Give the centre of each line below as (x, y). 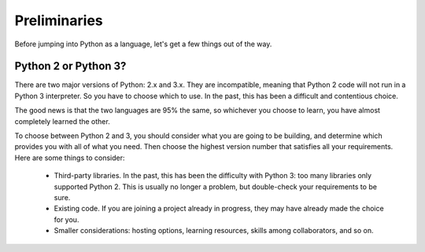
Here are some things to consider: (70, 158)
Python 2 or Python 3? (70, 66)
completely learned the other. (62, 121)
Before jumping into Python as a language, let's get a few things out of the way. (143, 44)
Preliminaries (59, 20)
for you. (67, 219)
